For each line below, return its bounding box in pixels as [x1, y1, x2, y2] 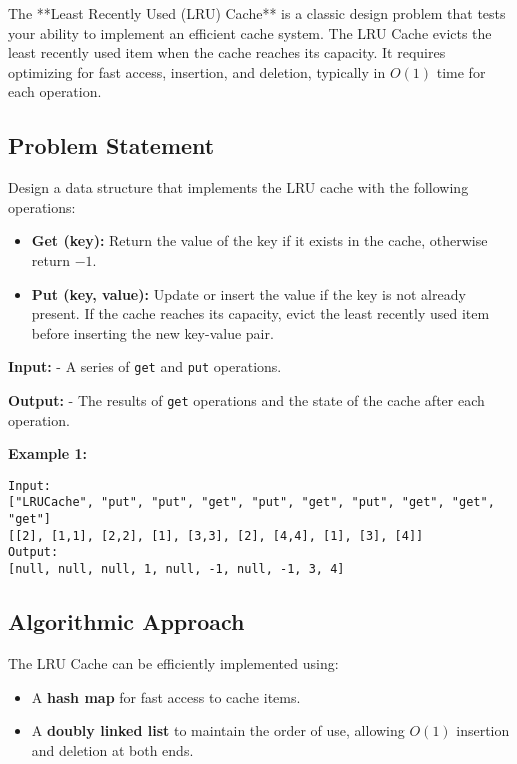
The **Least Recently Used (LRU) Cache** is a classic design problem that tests [8, 3, 506, 23]
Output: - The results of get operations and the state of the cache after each [8, 389, 485, 410]
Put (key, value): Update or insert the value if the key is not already [31, 283, 466, 304]
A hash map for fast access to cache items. [31, 686, 301, 707]
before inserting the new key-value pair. [31, 322, 274, 343]
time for [436, 61, 486, 82]
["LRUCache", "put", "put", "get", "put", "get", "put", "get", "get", [8, 495, 495, 510]
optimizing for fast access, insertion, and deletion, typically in [8, 61, 386, 82]
